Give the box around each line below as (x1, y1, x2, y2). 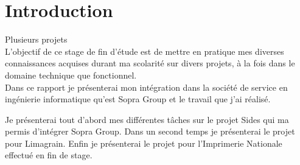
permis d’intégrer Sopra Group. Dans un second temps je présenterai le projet (5, 125, 295, 138)
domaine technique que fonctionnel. (5, 68, 137, 81)
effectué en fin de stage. (5, 149, 92, 161)
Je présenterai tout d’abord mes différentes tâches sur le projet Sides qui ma (5, 113, 289, 125)
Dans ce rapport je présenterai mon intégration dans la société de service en (5, 80, 288, 93)
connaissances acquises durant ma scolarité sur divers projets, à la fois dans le (5, 57, 295, 69)
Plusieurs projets (5, 33, 68, 46)
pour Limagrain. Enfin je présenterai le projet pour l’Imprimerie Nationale (5, 136, 282, 149)
